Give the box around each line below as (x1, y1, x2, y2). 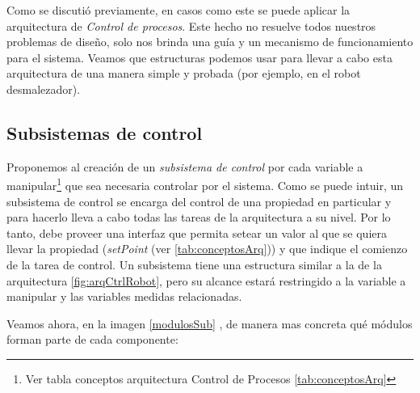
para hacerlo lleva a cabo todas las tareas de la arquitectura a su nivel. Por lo (6, 209, 391, 226)
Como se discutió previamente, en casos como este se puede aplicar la (6, 2, 351, 18)
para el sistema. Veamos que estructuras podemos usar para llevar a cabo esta (6, 49, 393, 65)
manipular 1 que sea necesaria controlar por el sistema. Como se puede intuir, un (6, 175, 404, 194)
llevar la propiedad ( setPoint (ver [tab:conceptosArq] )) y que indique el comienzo (6, 240, 408, 257)
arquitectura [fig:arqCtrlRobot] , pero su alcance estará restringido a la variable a (6, 272, 406, 289)
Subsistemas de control (6, 120, 203, 145)
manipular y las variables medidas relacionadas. (6, 288, 242, 305)
